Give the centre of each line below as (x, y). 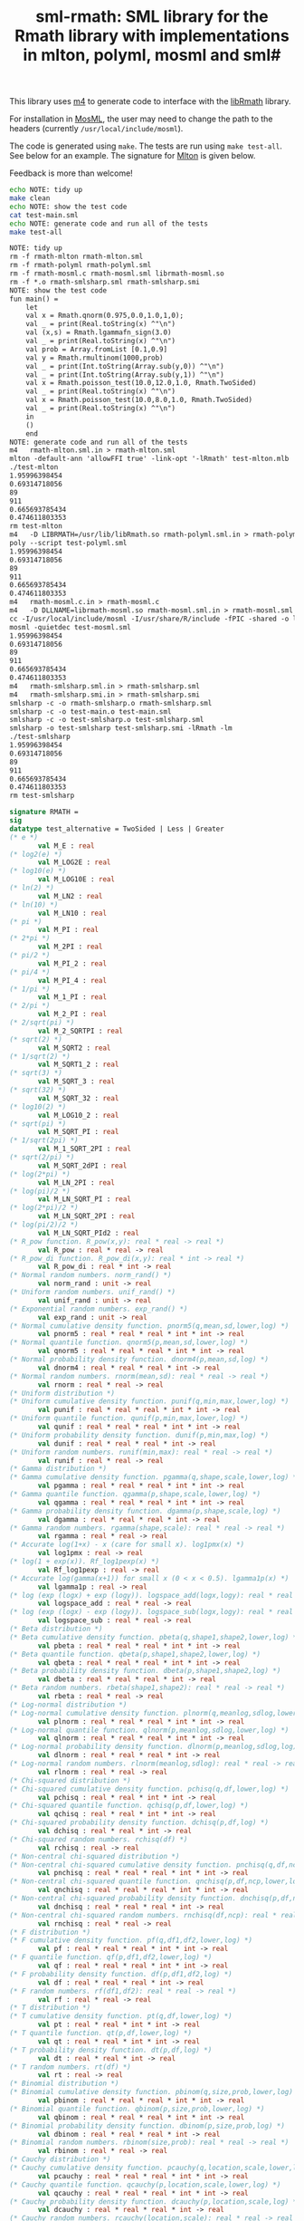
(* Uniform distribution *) (62, 1393)
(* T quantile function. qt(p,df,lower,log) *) (101, 2034)
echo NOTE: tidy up (46, 190)
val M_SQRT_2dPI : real (82, 1166)
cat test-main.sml (44, 215)
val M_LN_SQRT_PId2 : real (89, 1233)
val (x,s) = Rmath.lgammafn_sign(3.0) (99, 332)
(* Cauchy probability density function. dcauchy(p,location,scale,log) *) (155, 2202)
